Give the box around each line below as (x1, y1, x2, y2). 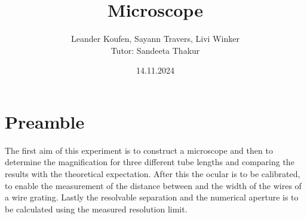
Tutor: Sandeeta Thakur (110, 44, 200, 56)
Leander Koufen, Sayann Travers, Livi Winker (71, 32, 240, 45)
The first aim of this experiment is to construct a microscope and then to (5, 144, 273, 156)
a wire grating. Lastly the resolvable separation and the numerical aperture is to (5, 191, 299, 203)
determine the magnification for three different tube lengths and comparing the (5, 156, 294, 168)
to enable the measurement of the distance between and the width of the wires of (5, 179, 302, 191)
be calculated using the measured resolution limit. (5, 202, 188, 215)
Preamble (5, 109, 85, 133)
